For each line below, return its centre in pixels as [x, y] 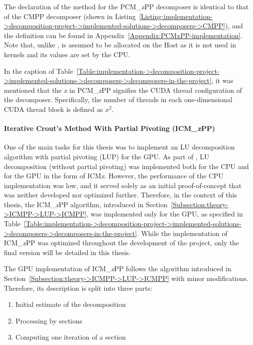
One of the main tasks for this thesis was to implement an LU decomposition [119, 147]
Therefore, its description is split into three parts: [78, 288]
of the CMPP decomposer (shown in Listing [70, 16]
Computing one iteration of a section [71, 337]
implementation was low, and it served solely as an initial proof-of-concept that [123, 185]
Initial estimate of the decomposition [71, 304]
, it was [222, 80]
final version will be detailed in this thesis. [67, 252]
